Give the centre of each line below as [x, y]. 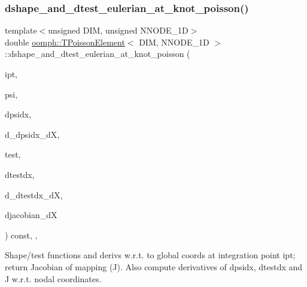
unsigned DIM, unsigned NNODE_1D [118, 30]
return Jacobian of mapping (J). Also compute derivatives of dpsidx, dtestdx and [154, 266]
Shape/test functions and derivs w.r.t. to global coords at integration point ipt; [150, 255]
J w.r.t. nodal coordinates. [53, 278]
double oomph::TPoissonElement [65, 42]
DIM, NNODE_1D [174, 42]
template [21, 30]
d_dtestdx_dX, [34, 194]
